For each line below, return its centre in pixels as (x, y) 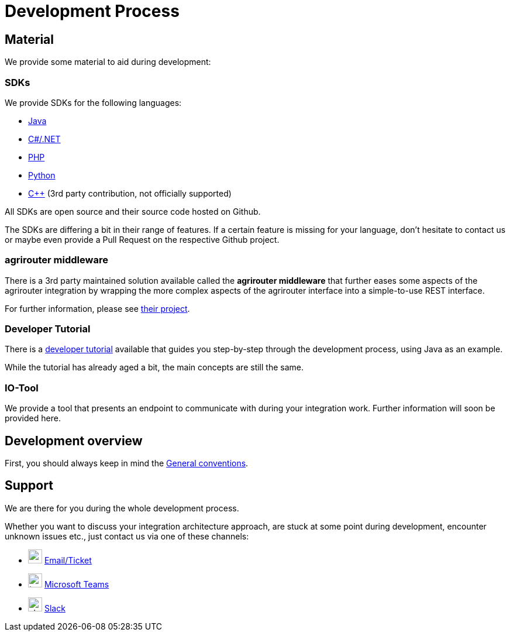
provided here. (33, 418)
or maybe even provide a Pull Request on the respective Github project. (142, 239)
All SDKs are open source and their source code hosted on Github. (133, 211)
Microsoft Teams (77, 584)
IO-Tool (22, 388)
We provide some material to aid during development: (108, 62)
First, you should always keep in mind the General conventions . (127, 463)
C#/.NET (44, 139)
